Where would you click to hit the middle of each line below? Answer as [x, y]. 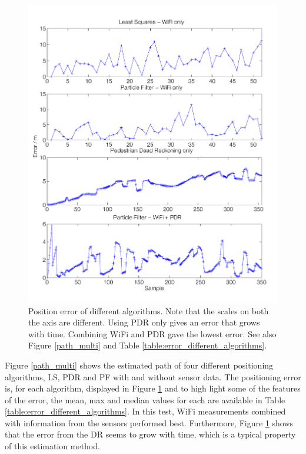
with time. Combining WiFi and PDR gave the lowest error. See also [152, 333]
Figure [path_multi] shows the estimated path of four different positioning [139, 365]
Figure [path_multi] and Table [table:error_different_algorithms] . [148, 345]
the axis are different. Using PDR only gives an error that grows [144, 322]
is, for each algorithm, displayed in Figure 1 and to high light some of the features [153, 388]
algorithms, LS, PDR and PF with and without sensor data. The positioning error [153, 376]
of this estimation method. [52, 446]
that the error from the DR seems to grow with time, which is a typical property [150, 434]
